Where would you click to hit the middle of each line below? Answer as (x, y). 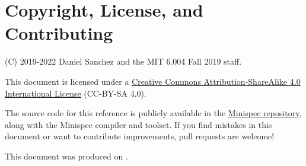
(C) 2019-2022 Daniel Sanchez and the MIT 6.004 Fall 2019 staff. (123, 61)
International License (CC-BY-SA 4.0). (76, 93)
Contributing (59, 33)
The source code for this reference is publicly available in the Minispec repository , (153, 113)
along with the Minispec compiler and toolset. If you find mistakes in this (138, 124)
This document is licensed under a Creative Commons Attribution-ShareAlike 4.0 (153, 81)
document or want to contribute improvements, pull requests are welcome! (140, 136)
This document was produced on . (66, 156)
